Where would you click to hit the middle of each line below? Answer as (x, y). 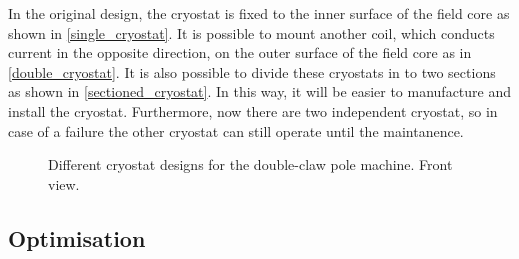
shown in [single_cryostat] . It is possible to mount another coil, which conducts (251, 32)
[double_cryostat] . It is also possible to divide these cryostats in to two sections (252, 71)
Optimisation (77, 237)
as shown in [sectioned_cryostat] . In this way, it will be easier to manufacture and (260, 91)
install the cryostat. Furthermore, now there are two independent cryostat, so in (253, 110)
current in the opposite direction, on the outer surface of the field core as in (240, 52)
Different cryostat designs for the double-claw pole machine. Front (250, 164)
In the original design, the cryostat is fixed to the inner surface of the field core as (259, 13)
